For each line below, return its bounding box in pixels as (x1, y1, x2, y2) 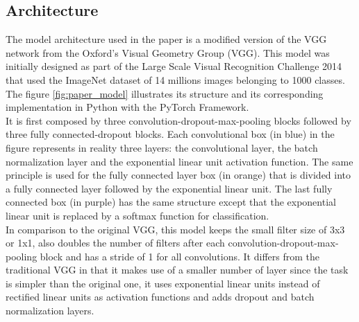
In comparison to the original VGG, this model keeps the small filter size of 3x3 (6, 222, 345, 236)
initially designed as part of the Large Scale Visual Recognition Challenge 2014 (6, 59, 342, 73)
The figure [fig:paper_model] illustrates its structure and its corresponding (6, 86, 324, 100)
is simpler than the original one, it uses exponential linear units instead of (6, 276, 320, 290)
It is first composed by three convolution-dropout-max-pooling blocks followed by (6, 113, 351, 127)
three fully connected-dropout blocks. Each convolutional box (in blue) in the (6, 127, 335, 141)
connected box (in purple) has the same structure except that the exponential (6, 195, 336, 209)
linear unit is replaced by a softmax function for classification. (6, 208, 269, 222)
